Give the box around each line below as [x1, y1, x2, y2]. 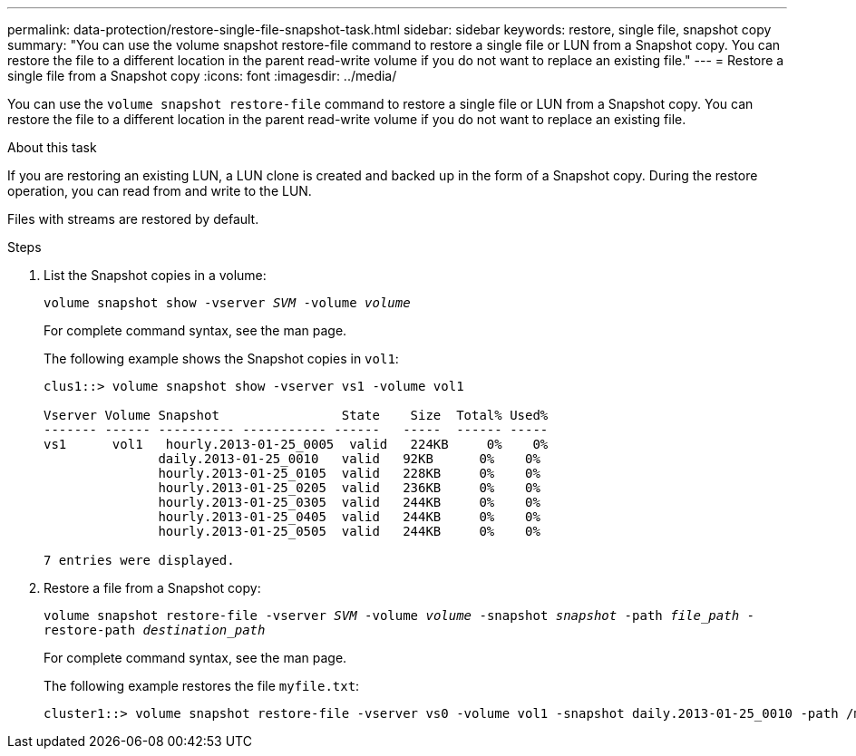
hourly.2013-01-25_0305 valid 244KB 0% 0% [158, 495, 540, 509]
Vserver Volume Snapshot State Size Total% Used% [44, 408, 549, 422]
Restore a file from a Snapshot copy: [44, 580, 261, 596]
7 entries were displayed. [44, 553, 235, 567]
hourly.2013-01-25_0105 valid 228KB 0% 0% [158, 466, 540, 480]
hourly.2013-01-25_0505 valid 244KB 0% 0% [158, 524, 540, 538]
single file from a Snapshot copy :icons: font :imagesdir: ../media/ [7, 68, 397, 83]
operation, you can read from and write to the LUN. [7, 183, 312, 199]
